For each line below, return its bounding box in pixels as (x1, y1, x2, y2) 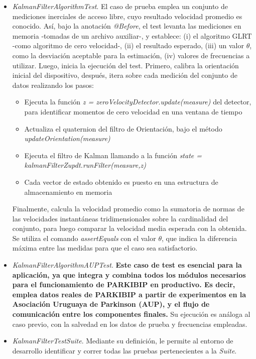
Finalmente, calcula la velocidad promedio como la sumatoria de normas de (12, 203, 244, 214)
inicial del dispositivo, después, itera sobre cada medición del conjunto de (12, 70, 237, 80)
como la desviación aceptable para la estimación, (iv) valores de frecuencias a (12, 50, 250, 60)
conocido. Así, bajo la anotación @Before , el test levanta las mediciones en (12, 21, 241, 31)
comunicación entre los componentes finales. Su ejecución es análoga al (12, 309, 250, 319)
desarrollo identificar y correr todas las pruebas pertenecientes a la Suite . (12, 345, 237, 355)
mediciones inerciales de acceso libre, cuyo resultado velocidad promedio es (12, 11, 242, 21)
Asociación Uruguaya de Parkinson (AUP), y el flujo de (12, 299, 210, 309)
